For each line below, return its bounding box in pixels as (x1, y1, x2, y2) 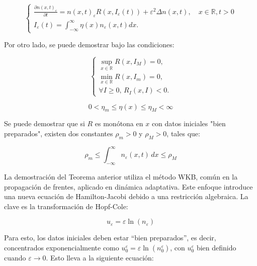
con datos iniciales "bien (151, 118, 226, 129)
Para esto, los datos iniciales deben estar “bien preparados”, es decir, (4, 232, 216, 243)
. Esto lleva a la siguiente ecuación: (46, 252, 154, 263)
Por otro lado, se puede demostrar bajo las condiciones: (4, 39, 175, 49)
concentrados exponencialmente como (4, 242, 119, 253)
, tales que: (166, 128, 200, 139)
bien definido (196, 242, 236, 253)
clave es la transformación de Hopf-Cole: (4, 201, 128, 211)
